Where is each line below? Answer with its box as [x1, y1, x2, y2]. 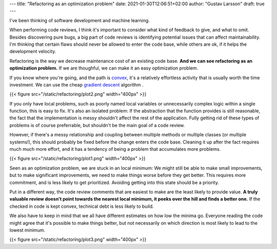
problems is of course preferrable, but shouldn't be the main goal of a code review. [9, 122, 185, 128]
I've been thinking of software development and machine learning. [9, 17, 150, 23]
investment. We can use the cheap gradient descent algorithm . [9, 81, 144, 87]
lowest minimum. [9, 227, 46, 233]
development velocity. [9, 48, 56, 55]
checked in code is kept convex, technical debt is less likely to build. [9, 203, 154, 209]
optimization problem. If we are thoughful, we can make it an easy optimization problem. [9, 65, 199, 72]
